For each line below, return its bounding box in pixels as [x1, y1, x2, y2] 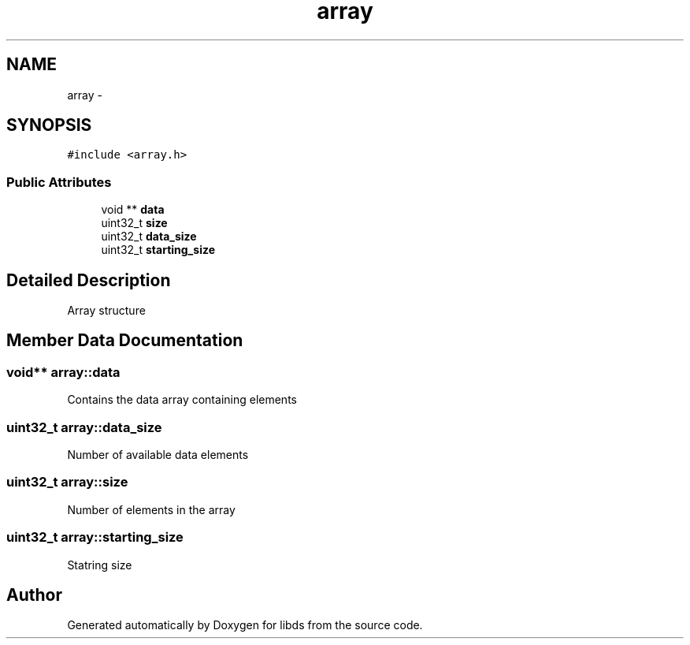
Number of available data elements [67, 448, 249, 461]
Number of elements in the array [67, 502, 236, 516]
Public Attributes [6, 173, 112, 190]
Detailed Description [6, 270, 171, 290]
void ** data [101, 203, 165, 217]
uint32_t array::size [6, 474, 128, 490]
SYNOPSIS [6, 115, 92, 136]
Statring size [67, 557, 132, 572]
